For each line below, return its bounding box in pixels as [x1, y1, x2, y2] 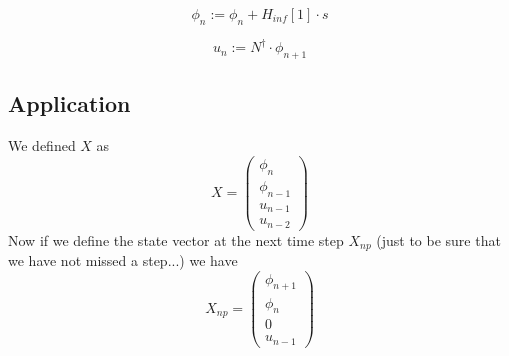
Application [8, 88, 131, 119]
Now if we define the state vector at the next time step [8, 229, 344, 250]
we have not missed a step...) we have [8, 250, 238, 271]
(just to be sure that [376, 229, 501, 250]
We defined [8, 135, 76, 156]
